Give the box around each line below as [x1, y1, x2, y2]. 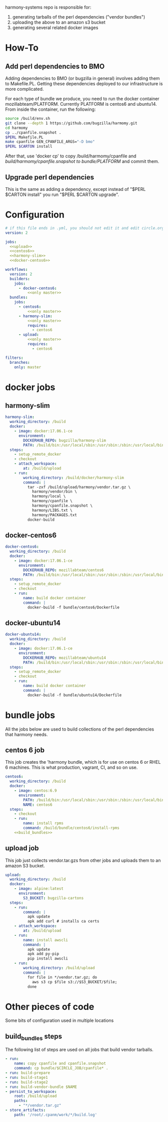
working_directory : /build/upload [23, 966, 95, 971]
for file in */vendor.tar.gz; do [27, 975, 97, 980]
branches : [9, 360, 30, 365]
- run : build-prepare [5, 1070, 50, 1075]
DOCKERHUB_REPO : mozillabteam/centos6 [23, 567, 104, 573]
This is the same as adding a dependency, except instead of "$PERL [5, 186, 146, 192]
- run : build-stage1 [5, 1075, 48, 1080]
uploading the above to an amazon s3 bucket [12, 20, 106, 25]
